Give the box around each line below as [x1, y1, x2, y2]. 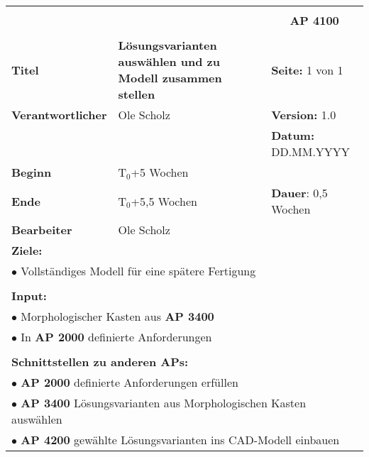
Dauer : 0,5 [271, 185, 328, 201]
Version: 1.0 [271, 106, 336, 123]
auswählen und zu [118, 53, 220, 70]
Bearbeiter [11, 221, 72, 238]
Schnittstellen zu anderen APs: [11, 353, 189, 370]
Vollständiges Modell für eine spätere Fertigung [21, 263, 256, 279]
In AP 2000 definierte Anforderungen [21, 329, 212, 345]
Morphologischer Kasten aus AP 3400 [21, 308, 214, 324]
